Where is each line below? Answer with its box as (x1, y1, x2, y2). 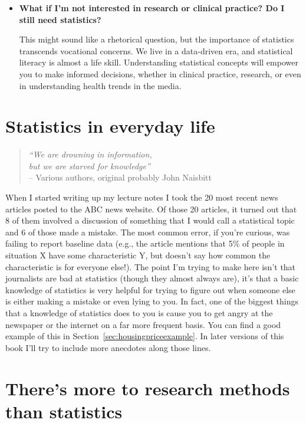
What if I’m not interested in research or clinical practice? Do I (19, 2, 285, 14)
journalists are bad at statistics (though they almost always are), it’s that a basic (5, 272, 299, 284)
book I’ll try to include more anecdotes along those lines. (5, 341, 211, 353)
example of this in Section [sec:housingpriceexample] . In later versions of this (5, 330, 284, 342)
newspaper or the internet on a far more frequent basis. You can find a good (5, 318, 281, 330)
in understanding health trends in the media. (19, 79, 182, 91)
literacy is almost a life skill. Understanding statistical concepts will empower (19, 56, 298, 68)
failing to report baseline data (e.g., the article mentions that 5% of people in (5, 237, 285, 250)
